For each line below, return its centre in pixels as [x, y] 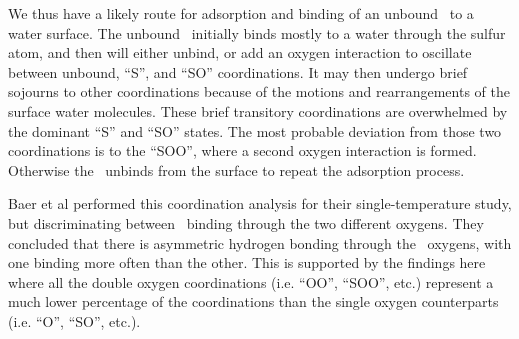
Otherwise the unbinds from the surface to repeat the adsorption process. [236, 169]
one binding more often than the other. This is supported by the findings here [247, 262]
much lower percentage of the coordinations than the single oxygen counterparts [253, 301]
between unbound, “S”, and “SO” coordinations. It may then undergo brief [238, 71]
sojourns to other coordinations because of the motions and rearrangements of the [259, 91]
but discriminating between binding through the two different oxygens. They [246, 222]
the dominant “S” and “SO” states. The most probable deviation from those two [255, 130]
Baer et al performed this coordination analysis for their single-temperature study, [260, 203]
